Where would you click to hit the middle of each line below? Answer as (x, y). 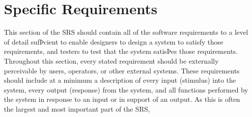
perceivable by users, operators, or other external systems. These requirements (122, 70)
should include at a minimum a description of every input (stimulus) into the (120, 80)
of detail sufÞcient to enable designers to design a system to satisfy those (114, 41)
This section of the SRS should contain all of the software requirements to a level (126, 32)
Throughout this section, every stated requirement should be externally (111, 60)
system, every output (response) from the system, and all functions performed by (126, 89)
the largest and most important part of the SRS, (77, 108)
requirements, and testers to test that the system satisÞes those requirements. (121, 51)
